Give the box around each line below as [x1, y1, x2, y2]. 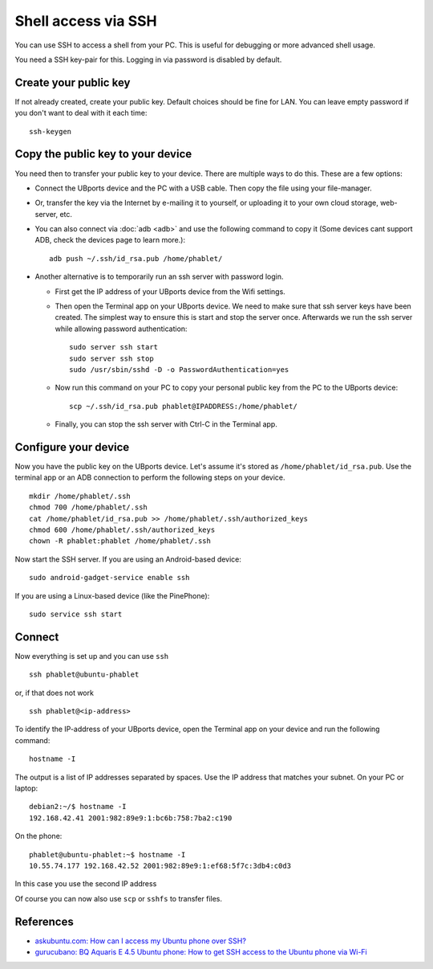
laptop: [14, 783, 38, 793]
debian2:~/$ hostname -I [29, 802, 127, 812]
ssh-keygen [29, 127, 72, 136]
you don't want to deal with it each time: [14, 108, 148, 118]
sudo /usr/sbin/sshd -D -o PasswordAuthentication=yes [69, 366, 289, 374]
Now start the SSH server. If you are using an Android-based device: [14, 554, 242, 564]
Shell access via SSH [14, 12, 157, 30]
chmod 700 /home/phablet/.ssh [29, 503, 148, 512]
